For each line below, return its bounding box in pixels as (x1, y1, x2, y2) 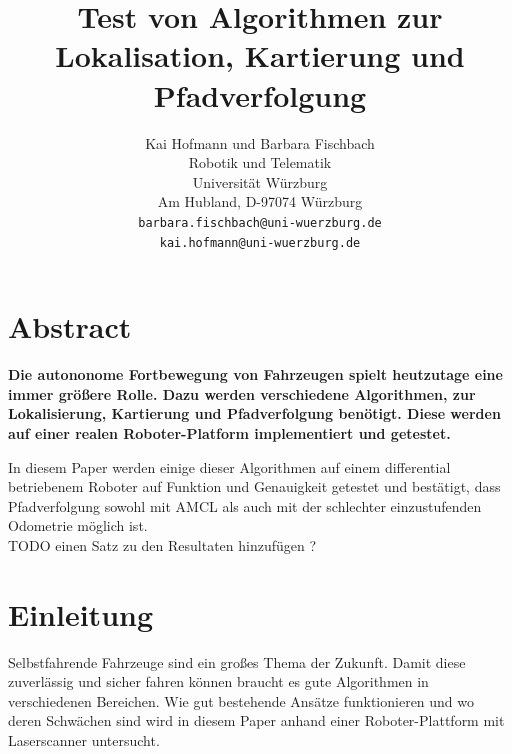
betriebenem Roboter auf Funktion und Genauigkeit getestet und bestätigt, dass (8, 476, 501, 497)
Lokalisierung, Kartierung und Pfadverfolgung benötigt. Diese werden (8, 403, 501, 424)
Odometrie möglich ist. (8, 515, 148, 536)
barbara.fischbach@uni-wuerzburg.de (138, 215, 382, 230)
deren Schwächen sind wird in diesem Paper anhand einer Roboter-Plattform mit (8, 710, 505, 731)
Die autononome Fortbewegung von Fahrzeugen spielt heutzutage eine (8, 364, 503, 385)
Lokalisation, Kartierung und (55, 35, 465, 76)
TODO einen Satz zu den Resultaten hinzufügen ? (8, 534, 317, 555)
